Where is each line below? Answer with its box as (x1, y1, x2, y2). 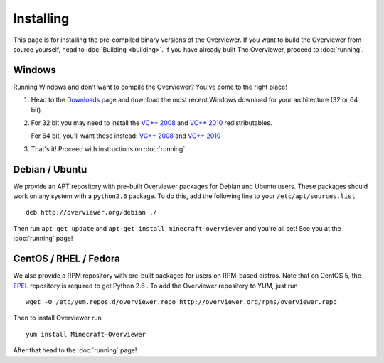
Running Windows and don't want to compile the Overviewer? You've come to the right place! (13, 82, 288, 91)
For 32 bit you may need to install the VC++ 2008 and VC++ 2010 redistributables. (31, 119, 272, 127)
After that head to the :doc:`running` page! (13, 346, 137, 354)
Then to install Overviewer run (13, 313, 102, 323)
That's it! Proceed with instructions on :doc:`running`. (31, 144, 188, 153)
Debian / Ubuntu (13, 163, 87, 175)
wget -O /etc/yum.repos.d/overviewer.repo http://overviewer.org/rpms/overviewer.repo (26, 298, 337, 305)
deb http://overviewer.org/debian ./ (26, 208, 158, 217)
